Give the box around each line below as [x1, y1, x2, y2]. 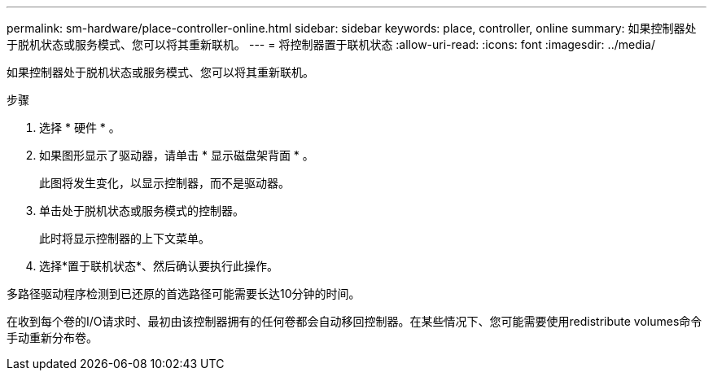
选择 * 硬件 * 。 [39, 121, 120, 134]
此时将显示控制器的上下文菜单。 [39, 231, 210, 245]
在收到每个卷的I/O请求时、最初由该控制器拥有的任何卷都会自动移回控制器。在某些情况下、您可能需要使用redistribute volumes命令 [7, 314, 702, 328]
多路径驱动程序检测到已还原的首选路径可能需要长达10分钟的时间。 [7, 287, 361, 300]
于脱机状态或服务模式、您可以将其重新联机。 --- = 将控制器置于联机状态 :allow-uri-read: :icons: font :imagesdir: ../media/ [7, 37, 656, 51]
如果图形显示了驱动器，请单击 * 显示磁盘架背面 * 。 [39, 148, 314, 162]
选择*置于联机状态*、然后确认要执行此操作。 [39, 259, 279, 273]
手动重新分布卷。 [7, 331, 98, 344]
